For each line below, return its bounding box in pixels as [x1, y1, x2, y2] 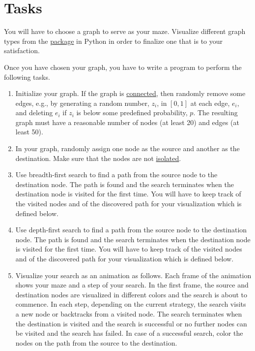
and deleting [15, 107, 53, 118]
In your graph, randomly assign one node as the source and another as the [15, 143, 240, 154]
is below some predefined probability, [76, 107, 188, 118]
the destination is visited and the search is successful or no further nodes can [15, 318, 247, 328]
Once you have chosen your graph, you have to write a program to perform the [4, 62, 242, 72]
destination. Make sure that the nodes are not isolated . [15, 153, 181, 163]
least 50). [15, 127, 43, 137]
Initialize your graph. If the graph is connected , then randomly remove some [15, 88, 246, 98]
